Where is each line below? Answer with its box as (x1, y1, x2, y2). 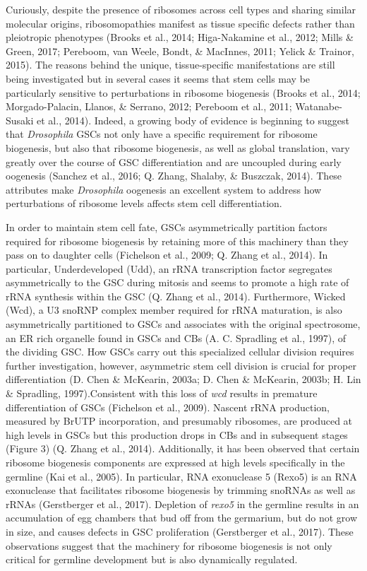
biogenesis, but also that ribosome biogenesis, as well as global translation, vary (6, 140, 350, 155)
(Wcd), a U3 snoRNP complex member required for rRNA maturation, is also (6, 302, 342, 317)
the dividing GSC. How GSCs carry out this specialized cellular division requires (6, 344, 354, 359)
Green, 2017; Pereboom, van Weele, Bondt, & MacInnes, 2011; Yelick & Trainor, (6, 43, 354, 58)
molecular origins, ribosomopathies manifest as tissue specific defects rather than (6, 16, 355, 30)
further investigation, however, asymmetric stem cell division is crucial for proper (6, 358, 356, 372)
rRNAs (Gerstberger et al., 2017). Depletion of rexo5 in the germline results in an (6, 496, 359, 511)
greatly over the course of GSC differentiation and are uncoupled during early (6, 154, 342, 169)
